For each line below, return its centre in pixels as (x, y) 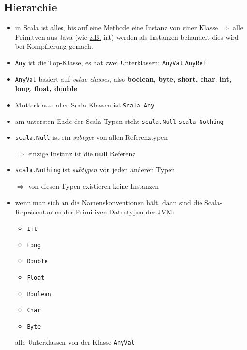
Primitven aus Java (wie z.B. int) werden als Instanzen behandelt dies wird (127, 37)
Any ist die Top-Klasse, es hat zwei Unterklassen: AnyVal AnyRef (111, 62)
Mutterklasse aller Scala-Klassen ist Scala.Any (85, 104)
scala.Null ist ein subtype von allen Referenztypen (92, 137)
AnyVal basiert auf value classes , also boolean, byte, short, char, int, (123, 79)
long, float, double (46, 88)
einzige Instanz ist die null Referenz (82, 153)
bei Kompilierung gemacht (54, 46)
